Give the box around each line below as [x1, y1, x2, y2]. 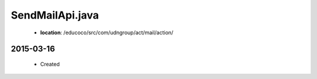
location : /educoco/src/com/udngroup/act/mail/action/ [40, 29, 174, 36]
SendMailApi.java [11, 9, 99, 21]
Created [40, 60, 60, 67]
